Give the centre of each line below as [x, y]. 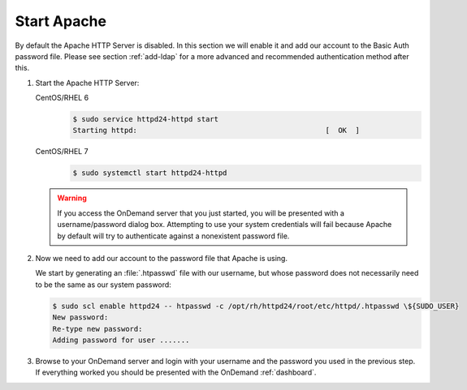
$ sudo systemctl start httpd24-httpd [150, 173]
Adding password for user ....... [121, 340]
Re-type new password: [97, 329]
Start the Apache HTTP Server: [87, 83]
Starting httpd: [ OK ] [216, 131]
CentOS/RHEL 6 [62, 98]
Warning [72, 198]
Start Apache [61, 21]
